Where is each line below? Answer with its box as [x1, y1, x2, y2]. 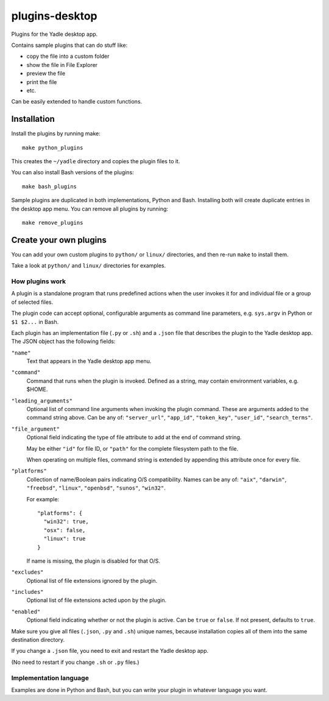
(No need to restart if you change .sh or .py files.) [11, 658, 140, 666]
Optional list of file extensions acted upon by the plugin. [26, 597, 167, 604]
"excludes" [11, 569, 44, 576]
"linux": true [43, 535, 86, 542]
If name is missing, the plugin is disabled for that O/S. [26, 557, 161, 565]
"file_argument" [11, 425, 60, 432]
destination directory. [11, 636, 65, 644]
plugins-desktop [11, 9, 97, 23]
